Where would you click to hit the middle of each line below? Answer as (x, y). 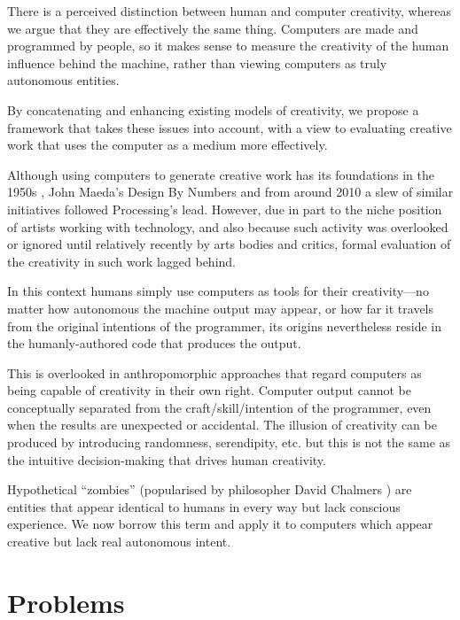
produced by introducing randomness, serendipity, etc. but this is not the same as (229, 442)
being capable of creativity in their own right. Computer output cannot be (209, 390)
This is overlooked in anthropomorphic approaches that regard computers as (214, 372)
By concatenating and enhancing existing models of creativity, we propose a (213, 109)
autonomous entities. (63, 80)
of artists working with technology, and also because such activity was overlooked (228, 226)
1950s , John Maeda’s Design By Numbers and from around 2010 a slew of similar (230, 192)
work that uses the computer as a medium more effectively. (168, 145)
